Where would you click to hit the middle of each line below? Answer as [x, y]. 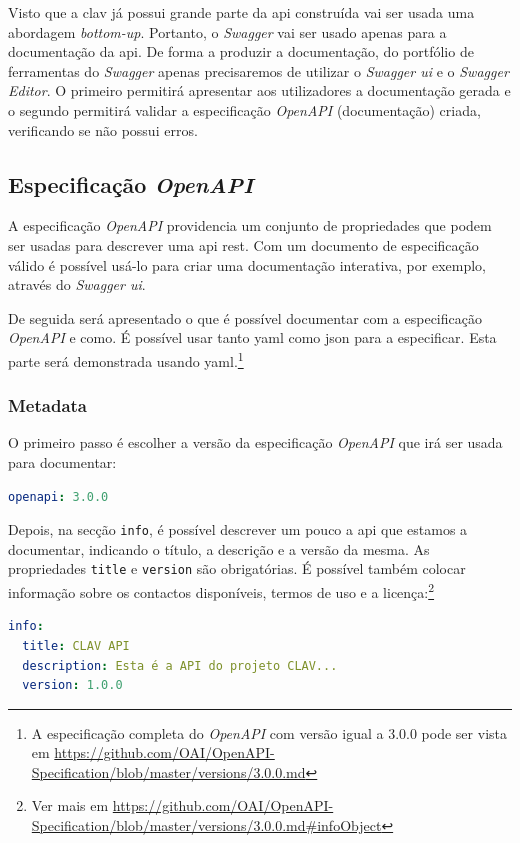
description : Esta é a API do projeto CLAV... [180, 665]
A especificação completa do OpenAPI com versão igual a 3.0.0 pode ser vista [269, 732]
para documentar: [62, 461]
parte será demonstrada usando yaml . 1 [126, 359]
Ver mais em [70, 805]
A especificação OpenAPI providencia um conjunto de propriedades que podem [250, 225]
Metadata [47, 405]
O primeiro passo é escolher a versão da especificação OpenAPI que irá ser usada [255, 442]
